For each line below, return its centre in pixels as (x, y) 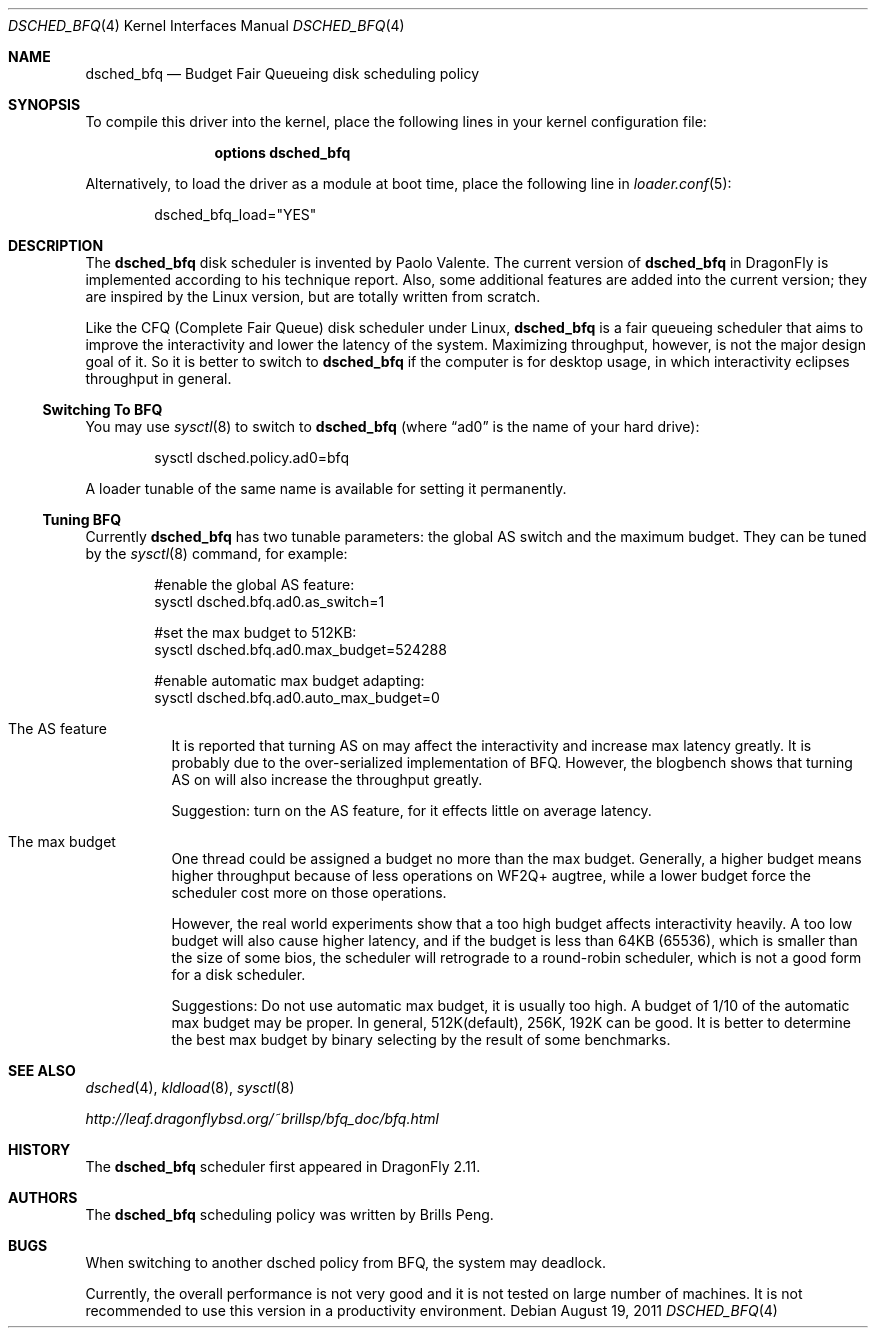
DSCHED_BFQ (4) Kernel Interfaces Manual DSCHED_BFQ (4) (206, 25)
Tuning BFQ (82, 519)
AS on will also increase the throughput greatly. (327, 779)
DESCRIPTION (56, 245)
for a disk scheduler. (238, 974)
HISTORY (39, 1149)
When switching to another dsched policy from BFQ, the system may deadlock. (345, 1262)
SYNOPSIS (44, 104)
